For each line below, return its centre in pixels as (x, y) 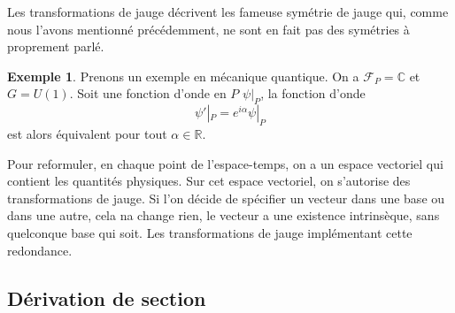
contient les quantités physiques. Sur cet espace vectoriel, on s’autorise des (209, 181)
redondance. (40, 250)
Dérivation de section (107, 298)
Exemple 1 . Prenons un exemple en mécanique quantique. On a (183, 76)
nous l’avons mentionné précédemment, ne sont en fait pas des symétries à (208, 29)
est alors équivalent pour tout (87, 133)
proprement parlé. (56, 46)
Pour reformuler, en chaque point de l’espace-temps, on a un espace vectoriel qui (225, 163)
